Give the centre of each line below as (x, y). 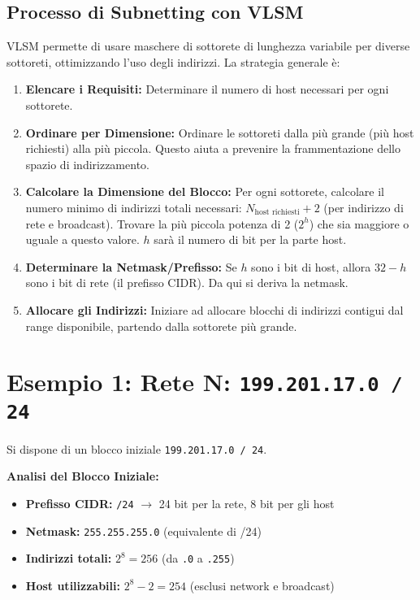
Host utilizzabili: (73, 585)
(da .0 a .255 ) (198, 558)
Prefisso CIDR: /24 (80, 503)
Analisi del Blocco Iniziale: (83, 476)
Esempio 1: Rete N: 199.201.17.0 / (205, 382)
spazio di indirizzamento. (87, 164)
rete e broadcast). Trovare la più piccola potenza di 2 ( (162, 223)
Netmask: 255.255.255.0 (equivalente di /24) (143, 530)
